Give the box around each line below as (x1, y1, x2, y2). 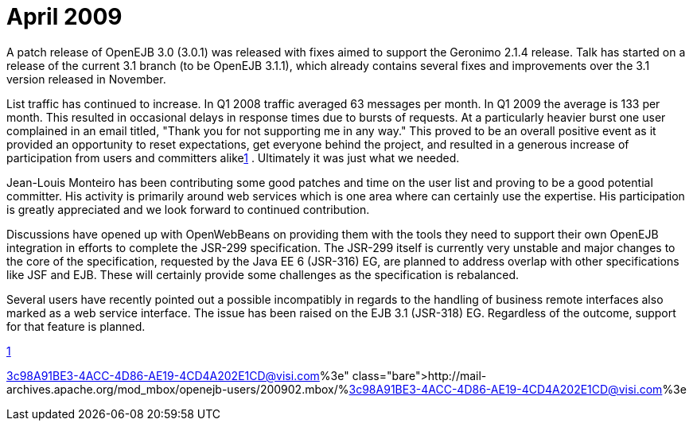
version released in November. (6, 72, 166, 86)
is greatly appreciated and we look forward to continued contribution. (6, 202, 370, 216)
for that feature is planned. (6, 319, 146, 333)
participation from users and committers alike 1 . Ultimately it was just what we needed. (6, 150, 460, 165)
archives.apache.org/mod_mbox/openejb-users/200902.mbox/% (6, 382, 349, 396)
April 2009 (6, 3, 123, 30)
